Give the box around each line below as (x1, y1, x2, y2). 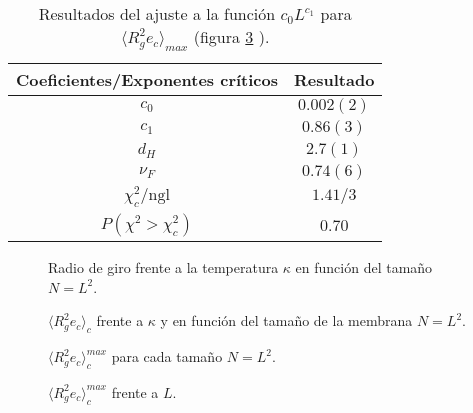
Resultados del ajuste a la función (38, 2, 276, 25)
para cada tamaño (111, 346, 223, 367)
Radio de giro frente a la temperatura (48, 257, 279, 278)
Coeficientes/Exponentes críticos (16, 68, 278, 92)
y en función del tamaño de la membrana (160, 310, 413, 331)
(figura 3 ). (193, 25, 270, 48)
